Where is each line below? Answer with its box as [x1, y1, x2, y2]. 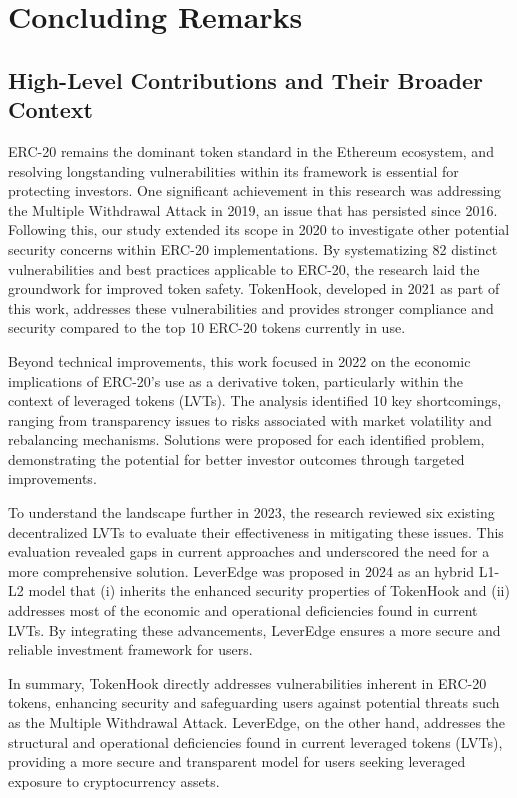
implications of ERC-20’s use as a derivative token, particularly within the [8, 370, 464, 391]
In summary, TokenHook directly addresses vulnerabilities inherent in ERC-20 [8, 672, 487, 693]
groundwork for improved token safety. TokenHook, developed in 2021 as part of [8, 278, 500, 299]
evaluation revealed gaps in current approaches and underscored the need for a [8, 541, 490, 562]
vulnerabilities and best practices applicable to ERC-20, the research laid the [8, 258, 480, 279]
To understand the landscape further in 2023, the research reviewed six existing [8, 502, 495, 523]
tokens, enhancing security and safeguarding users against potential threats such [8, 692, 500, 713]
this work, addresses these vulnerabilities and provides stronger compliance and [8, 297, 494, 318]
